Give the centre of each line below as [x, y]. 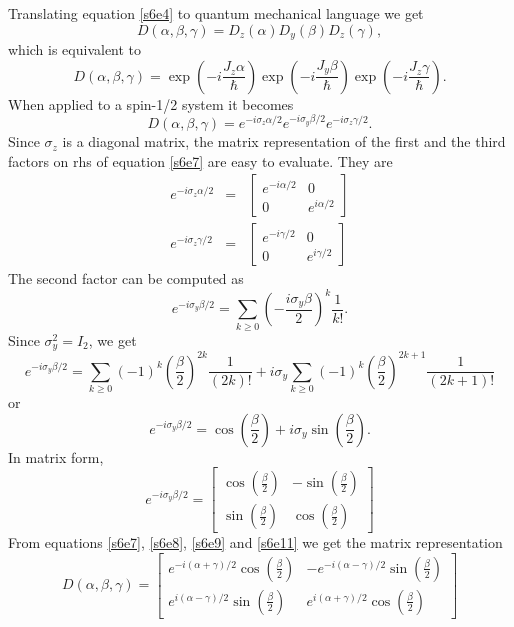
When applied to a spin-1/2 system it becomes [151, 103]
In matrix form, [56, 456]
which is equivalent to [75, 49]
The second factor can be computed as [126, 278]
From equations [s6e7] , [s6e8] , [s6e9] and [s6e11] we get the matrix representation [255, 542]
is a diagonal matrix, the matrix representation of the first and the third [284, 141]
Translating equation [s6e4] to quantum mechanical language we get [216, 13]
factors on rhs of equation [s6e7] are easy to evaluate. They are [200, 160]
